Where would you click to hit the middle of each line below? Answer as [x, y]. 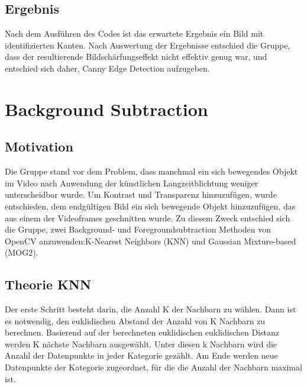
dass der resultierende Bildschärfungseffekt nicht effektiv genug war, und [136, 57]
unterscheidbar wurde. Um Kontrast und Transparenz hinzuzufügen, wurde [141, 194]
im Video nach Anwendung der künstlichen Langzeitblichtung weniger [132, 183]
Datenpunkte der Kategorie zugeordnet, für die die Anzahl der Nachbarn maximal [153, 367]
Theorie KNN [48, 284]
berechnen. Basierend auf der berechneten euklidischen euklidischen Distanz [142, 332]
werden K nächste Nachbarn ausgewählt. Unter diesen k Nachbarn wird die [141, 344]
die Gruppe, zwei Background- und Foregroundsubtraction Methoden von [138, 229]
